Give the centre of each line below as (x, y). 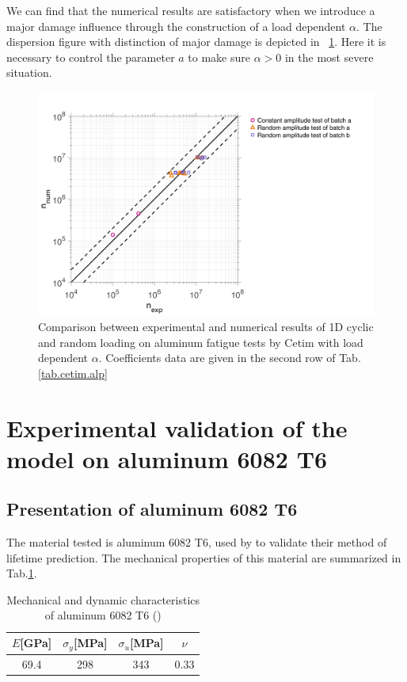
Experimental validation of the (177, 427)
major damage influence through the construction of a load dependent (176, 26)
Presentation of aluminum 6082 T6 (152, 509)
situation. (29, 72)
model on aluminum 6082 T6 (167, 458)
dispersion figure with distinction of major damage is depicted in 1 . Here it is (196, 42)
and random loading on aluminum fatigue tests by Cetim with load (201, 342)
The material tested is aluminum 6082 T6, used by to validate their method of (197, 542)
